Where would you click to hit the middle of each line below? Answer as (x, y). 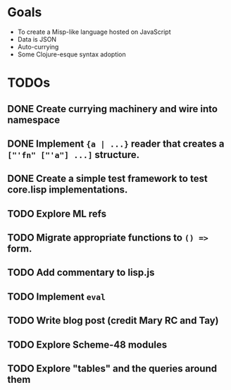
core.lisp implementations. (68, 190)
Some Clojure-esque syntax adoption (72, 54)
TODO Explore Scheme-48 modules (87, 345)
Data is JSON (37, 39)
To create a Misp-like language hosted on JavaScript (94, 32)
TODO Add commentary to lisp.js (81, 273)
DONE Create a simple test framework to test (107, 179)
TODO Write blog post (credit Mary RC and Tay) (113, 321)
